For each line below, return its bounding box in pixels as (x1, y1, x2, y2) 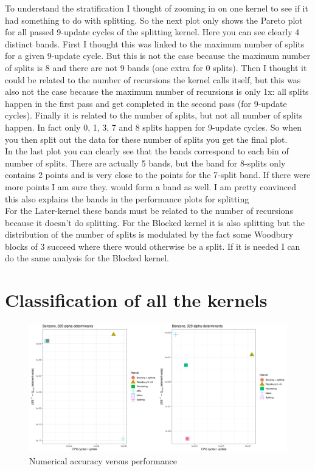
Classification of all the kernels (5, 287, 268, 312)
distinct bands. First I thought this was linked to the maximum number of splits (5, 37, 305, 50)
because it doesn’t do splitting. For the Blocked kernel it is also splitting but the (5, 216, 305, 229)
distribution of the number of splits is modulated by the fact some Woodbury (5, 228, 294, 241)
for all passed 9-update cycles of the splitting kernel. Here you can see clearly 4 (5, 26, 300, 38)
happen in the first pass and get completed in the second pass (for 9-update (5, 97, 287, 109)
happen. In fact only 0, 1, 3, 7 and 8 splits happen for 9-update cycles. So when (5, 120, 302, 133)
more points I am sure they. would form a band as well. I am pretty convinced (5, 180, 297, 193)
